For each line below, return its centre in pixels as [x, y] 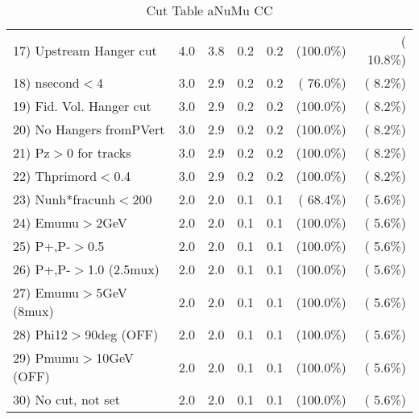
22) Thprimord [55, 176]
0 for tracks [99, 152]
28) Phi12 [40, 334]
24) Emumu [46, 222]
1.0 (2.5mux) [123, 269]
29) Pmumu [46, 357]
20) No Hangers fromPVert [89, 129]
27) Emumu [46, 292]
